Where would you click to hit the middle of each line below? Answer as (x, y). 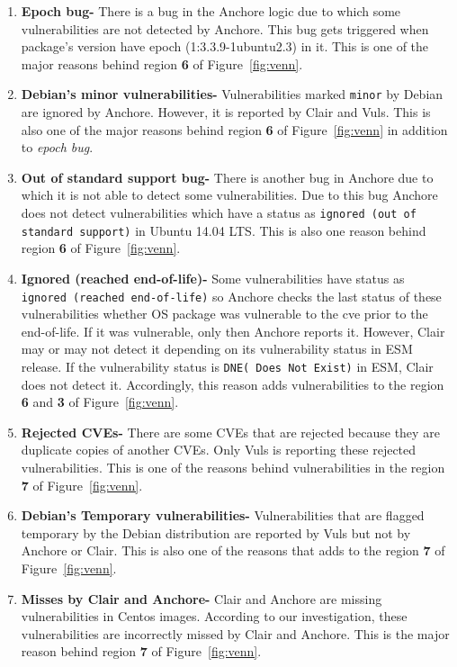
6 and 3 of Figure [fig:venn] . (100, 402)
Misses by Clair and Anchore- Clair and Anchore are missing (202, 598)
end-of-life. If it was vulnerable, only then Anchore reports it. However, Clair (233, 331)
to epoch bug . (57, 147)
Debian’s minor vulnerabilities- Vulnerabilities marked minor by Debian (232, 94)
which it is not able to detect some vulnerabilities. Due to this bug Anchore (229, 195)
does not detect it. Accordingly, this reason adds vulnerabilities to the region (233, 384)
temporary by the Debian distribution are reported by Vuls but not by (216, 532)
